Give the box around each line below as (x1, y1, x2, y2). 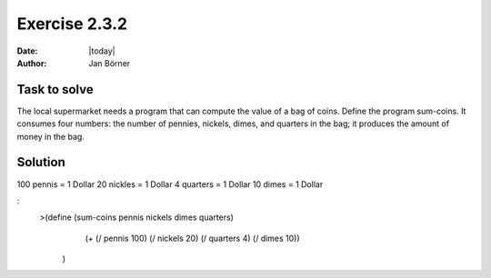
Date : (16, 45, 38, 56)
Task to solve (16, 82, 95, 97)
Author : (16, 57, 47, 68)
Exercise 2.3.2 (16, 14, 127, 34)
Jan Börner (88, 57, 131, 68)
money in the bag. (16, 131, 85, 142)
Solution (16, 154, 65, 170)
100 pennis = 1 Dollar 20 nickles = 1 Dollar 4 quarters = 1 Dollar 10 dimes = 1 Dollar (16, 178, 324, 190)
